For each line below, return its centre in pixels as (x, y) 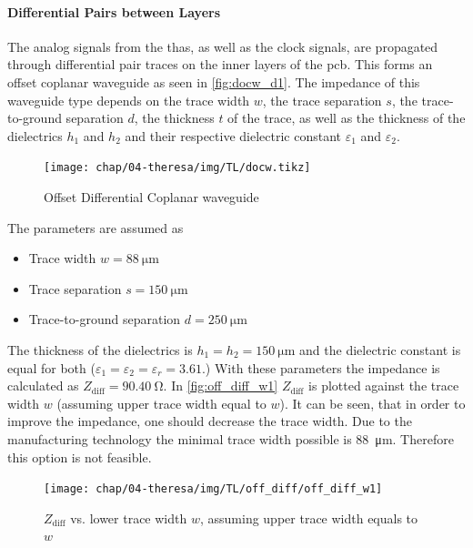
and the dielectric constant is (380, 349)
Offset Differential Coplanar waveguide (151, 197)
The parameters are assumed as (96, 227)
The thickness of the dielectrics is (100, 349)
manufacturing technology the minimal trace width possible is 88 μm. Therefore (231, 438)
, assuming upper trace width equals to (309, 518)
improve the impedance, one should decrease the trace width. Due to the (210, 421)
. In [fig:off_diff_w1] (221, 386)
